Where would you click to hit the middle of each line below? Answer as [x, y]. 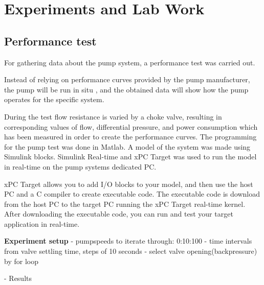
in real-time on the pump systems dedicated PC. [80, 166]
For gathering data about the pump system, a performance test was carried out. [130, 62]
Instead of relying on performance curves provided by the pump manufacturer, [127, 79]
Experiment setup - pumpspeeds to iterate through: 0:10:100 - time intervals [128, 241]
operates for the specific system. [54, 99]
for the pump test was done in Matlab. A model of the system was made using [127, 146]
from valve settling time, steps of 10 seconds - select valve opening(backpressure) [131, 251]
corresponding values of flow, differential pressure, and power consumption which [131, 126]
